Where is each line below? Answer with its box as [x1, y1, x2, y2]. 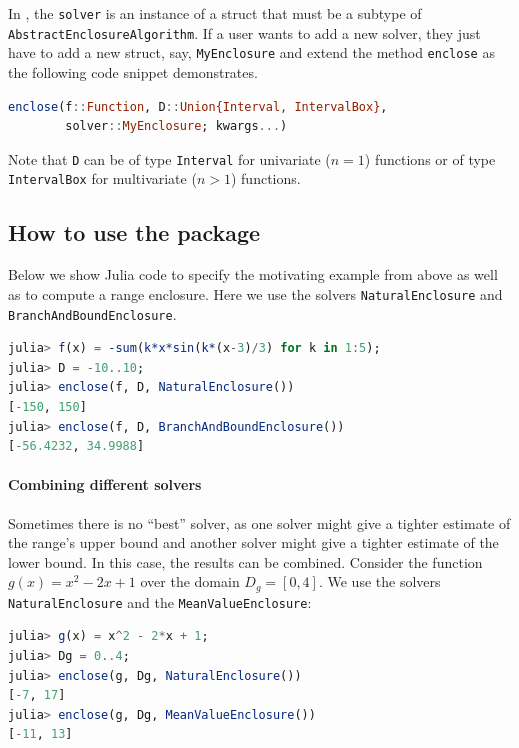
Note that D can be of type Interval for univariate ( [8, 148, 331, 169]
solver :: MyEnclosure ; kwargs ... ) [65, 119, 288, 134]
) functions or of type [364, 148, 496, 169]
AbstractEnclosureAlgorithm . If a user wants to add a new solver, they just [8, 22, 481, 43]
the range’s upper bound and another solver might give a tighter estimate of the [8, 532, 499, 553]
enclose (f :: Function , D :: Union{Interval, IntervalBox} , [8, 99, 388, 114]
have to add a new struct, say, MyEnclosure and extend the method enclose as [8, 42, 495, 63]
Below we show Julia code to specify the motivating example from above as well [8, 264, 498, 285]
